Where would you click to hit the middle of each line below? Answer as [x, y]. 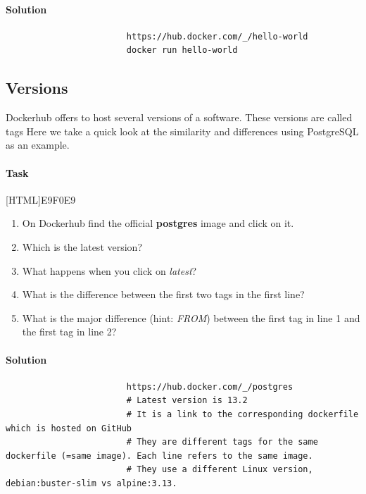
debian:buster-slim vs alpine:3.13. [91, 483]
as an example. [38, 145]
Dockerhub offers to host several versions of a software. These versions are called [179, 117]
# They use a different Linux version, [220, 470]
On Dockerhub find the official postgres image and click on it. [158, 223]
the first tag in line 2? [69, 332]
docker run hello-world [182, 50]
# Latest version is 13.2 [187, 401]
